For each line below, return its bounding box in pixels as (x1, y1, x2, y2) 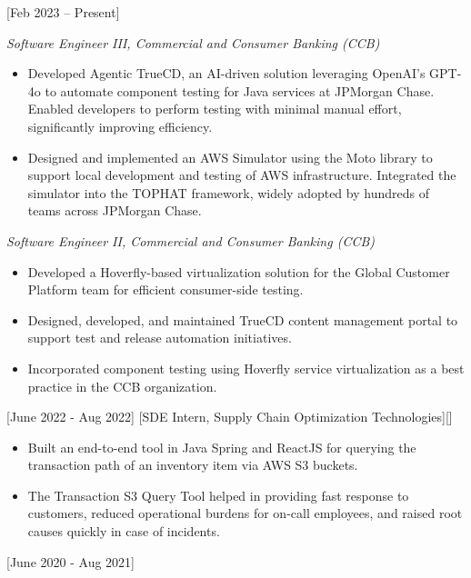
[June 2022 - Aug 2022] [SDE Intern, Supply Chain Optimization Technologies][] (6, 407, 453, 426)
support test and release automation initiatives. (27, 328, 292, 347)
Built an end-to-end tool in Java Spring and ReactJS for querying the (27, 437, 416, 456)
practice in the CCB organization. (27, 376, 217, 395)
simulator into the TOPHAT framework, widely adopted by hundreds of (27, 183, 429, 202)
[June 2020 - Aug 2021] (6, 552, 135, 571)
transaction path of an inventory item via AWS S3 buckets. (27, 455, 358, 474)
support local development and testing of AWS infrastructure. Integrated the (27, 165, 456, 184)
